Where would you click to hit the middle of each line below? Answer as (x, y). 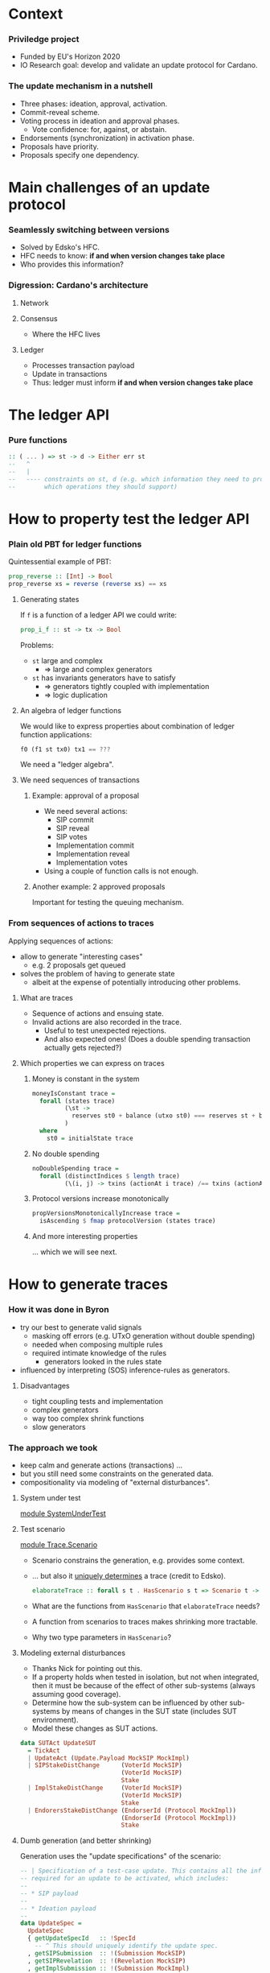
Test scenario (43, 1529)
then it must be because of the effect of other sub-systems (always (143, 1685)
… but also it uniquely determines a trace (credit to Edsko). (129, 1575)
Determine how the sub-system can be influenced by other (130, 1703)
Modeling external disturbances (73, 1653)
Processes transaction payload (83, 365)
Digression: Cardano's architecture (78, 285)
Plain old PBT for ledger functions (75, 544)
